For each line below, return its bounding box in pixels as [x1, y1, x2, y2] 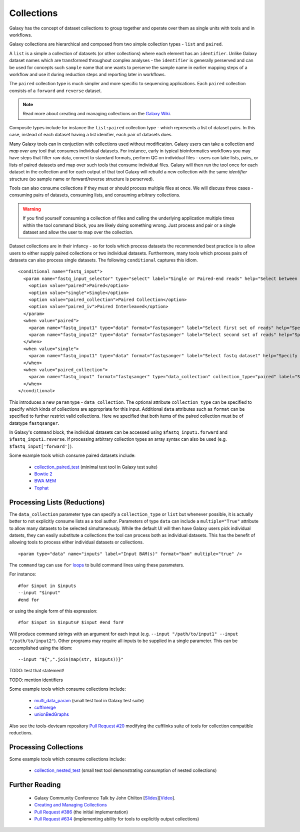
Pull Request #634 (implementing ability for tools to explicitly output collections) [34, 815, 199, 821]
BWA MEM [34, 478, 56, 484]
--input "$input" [18, 590, 60, 596]
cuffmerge [34, 704, 56, 710]
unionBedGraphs [34, 711, 69, 717]
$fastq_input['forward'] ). [9, 443, 73, 449]
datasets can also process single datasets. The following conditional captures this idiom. [9, 257, 198, 263]
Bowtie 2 [34, 471, 52, 477]
